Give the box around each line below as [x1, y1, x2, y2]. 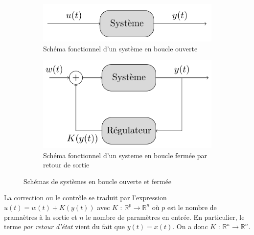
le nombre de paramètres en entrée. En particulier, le [86, 211, 245, 222]
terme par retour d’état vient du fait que [4, 221, 125, 232]
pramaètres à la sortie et [4, 211, 77, 222]
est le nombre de [167, 202, 217, 212]
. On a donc [172, 221, 208, 232]
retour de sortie [43, 160, 90, 170]
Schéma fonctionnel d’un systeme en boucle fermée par [43, 150, 208, 160]
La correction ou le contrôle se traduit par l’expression [4, 192, 167, 203]
